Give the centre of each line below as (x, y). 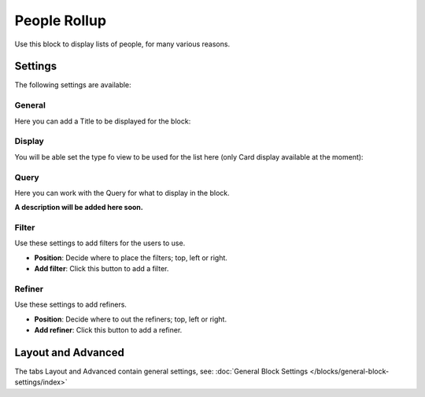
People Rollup (60, 20)
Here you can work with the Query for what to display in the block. (122, 193)
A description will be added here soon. (79, 208)
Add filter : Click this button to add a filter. (102, 269)
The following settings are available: (73, 85)
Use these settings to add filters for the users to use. (100, 243)
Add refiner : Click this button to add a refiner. (108, 330)
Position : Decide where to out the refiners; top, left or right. (131, 319)
